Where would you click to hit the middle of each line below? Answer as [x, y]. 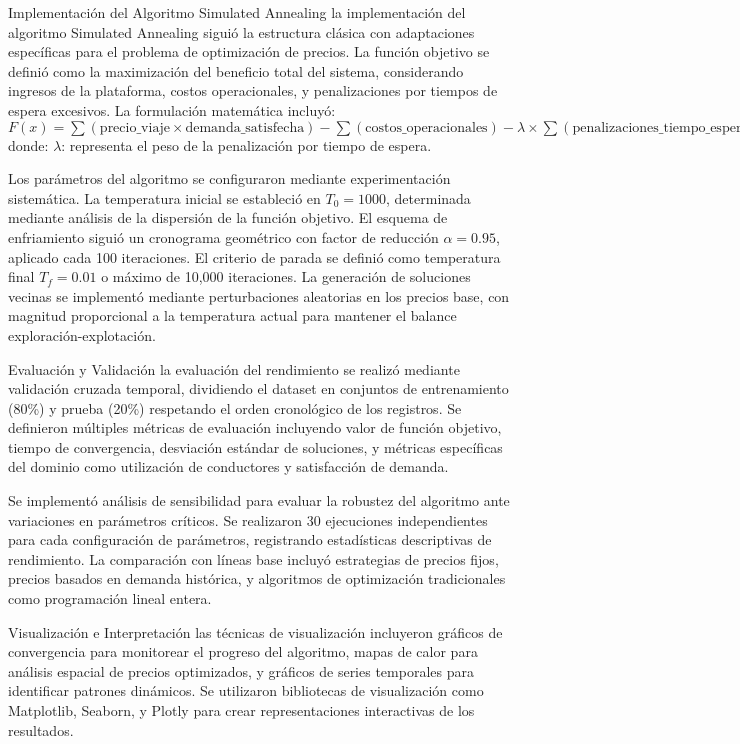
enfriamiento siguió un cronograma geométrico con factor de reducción [223, 236]
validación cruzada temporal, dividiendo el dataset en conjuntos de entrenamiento [258, 388]
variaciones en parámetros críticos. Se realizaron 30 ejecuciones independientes [248, 519]
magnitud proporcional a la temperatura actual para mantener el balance [232, 315]
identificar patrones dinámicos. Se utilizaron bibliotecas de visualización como [246, 690]
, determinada [428, 197]
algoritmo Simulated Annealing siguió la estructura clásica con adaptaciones [241, 31]
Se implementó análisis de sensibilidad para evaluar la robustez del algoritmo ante [259, 500]
